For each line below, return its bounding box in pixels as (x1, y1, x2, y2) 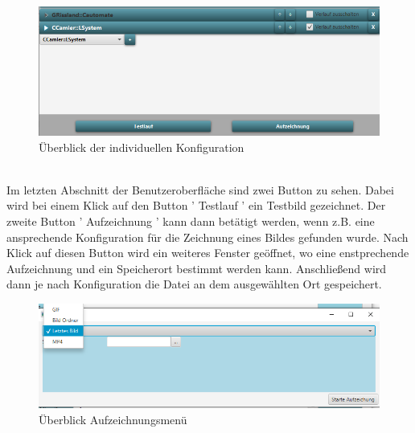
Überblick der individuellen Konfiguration (39, 138, 244, 155)
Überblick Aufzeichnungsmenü (39, 411, 187, 427)
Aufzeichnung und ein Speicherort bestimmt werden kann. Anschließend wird (6, 259, 387, 276)
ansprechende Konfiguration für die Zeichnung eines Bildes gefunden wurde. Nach (6, 228, 409, 245)
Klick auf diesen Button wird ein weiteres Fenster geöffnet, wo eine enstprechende (6, 244, 409, 261)
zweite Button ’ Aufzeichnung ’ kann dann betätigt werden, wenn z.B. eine (6, 213, 375, 230)
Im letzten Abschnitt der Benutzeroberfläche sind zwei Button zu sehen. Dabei (6, 181, 394, 198)
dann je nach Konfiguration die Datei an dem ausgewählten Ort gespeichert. (6, 276, 382, 292)
